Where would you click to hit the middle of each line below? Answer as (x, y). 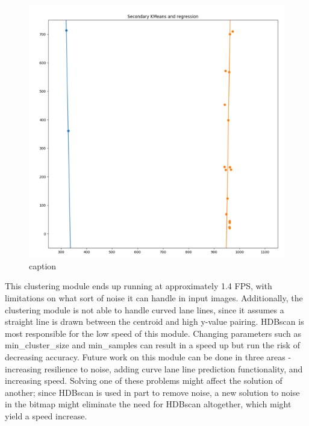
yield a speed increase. (46, 415)
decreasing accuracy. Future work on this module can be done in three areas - (148, 356)
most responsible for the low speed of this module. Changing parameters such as (153, 333)
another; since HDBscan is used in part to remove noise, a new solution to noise (152, 392)
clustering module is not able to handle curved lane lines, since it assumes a (145, 309)
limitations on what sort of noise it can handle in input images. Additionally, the (154, 298)
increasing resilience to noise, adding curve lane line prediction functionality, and (154, 368)
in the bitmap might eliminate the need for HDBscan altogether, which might (148, 404)
